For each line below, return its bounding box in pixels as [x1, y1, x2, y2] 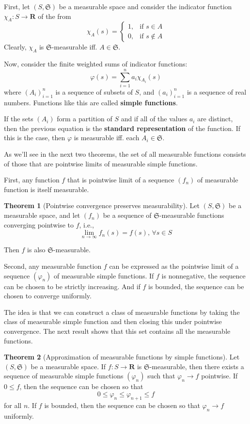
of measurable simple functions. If [53, 270, 154, 280]
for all [4, 400, 22, 410]
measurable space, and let [4, 210, 80, 220]
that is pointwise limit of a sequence [67, 175, 174, 185]
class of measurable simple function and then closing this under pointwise [4, 316, 222, 326]
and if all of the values [121, 114, 187, 124]
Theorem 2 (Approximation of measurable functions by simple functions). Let [4, 352, 240, 362]
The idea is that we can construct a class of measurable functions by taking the [4, 307, 240, 317]
